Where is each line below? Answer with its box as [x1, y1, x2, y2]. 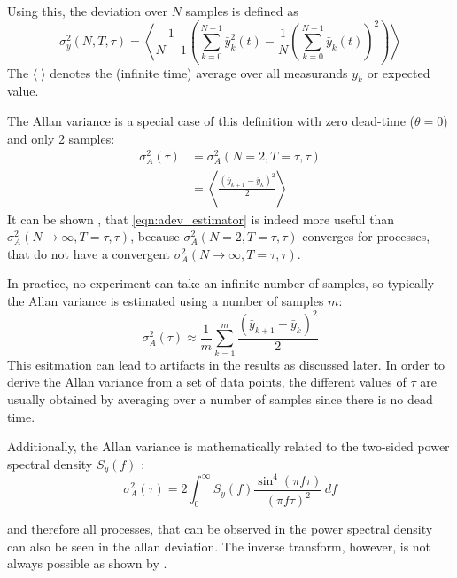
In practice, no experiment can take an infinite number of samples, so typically [7, 274, 435, 293]
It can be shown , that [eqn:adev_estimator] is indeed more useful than [7, 209, 395, 228]
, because [130, 227, 180, 246]
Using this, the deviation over [7, 2, 168, 20]
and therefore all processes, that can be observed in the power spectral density [7, 519, 433, 538]
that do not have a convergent [7, 244, 170, 262]
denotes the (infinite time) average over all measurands [50, 63, 348, 82]
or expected [367, 63, 430, 82]
